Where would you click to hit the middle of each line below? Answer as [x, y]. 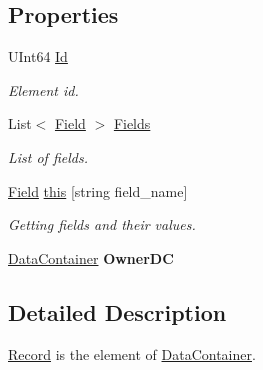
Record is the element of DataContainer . [132, 353]
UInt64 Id [38, 56]
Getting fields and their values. [102, 224]
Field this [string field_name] [98, 190]
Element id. [43, 89]
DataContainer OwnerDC [91, 257]
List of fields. [48, 156]
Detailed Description [117, 311]
